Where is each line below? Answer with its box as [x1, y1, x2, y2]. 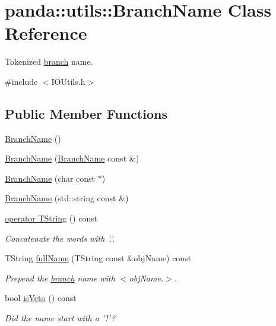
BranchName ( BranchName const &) [5, 152, 139, 164]
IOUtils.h [51, 75, 85, 87]
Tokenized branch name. [5, 55, 93, 68]
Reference [5, 21, 87, 45]
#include [5, 75, 38, 87]
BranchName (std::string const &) [5, 192, 129, 204]
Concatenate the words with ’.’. [5, 232, 115, 244]
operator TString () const [5, 212, 98, 224]
